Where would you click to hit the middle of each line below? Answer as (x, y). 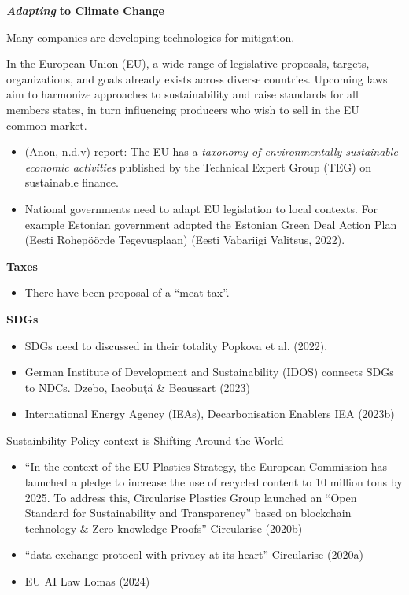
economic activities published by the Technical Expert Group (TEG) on (198, 166)
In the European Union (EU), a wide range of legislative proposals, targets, (188, 63)
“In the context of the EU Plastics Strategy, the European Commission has (206, 466)
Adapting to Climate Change (85, 10)
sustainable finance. (72, 182)
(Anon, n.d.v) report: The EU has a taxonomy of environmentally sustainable (211, 152)
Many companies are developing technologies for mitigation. (151, 37)
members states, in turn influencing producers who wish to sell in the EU (183, 109)
